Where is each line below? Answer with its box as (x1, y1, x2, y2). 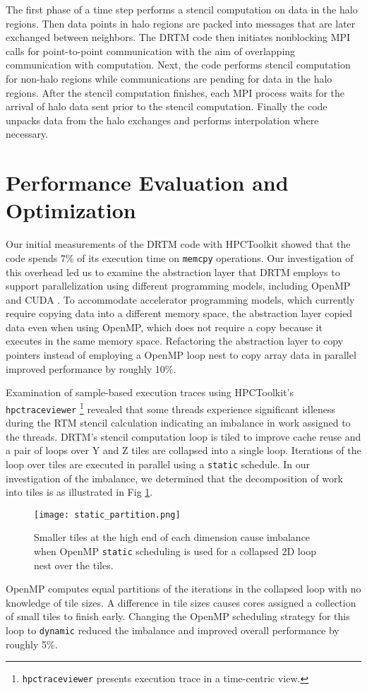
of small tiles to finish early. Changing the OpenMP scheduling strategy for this (6, 609, 350, 624)
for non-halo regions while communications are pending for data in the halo (6, 71, 332, 85)
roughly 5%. (6, 636, 58, 651)
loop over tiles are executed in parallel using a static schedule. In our (6, 456, 311, 471)
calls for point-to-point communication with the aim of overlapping (6, 43, 296, 58)
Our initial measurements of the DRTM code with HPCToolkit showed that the (6, 237, 351, 251)
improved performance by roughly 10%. (6, 361, 176, 376)
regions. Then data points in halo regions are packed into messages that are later (6, 16, 356, 30)
